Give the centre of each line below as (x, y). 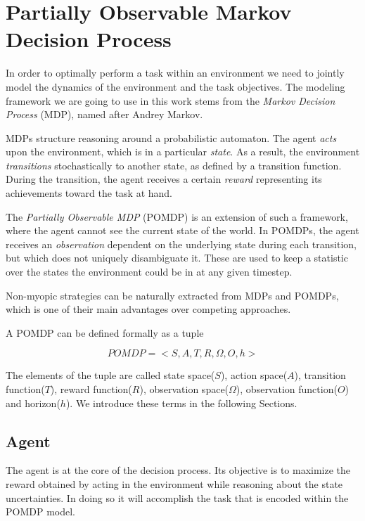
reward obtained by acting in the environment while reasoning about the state (174, 483)
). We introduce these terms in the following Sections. (181, 403)
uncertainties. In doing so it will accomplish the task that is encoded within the (177, 497)
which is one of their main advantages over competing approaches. (148, 309)
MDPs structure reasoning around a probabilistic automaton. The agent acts (171, 137)
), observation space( (184, 389)
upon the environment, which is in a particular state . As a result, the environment (183, 152)
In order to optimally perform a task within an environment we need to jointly (175, 73)
